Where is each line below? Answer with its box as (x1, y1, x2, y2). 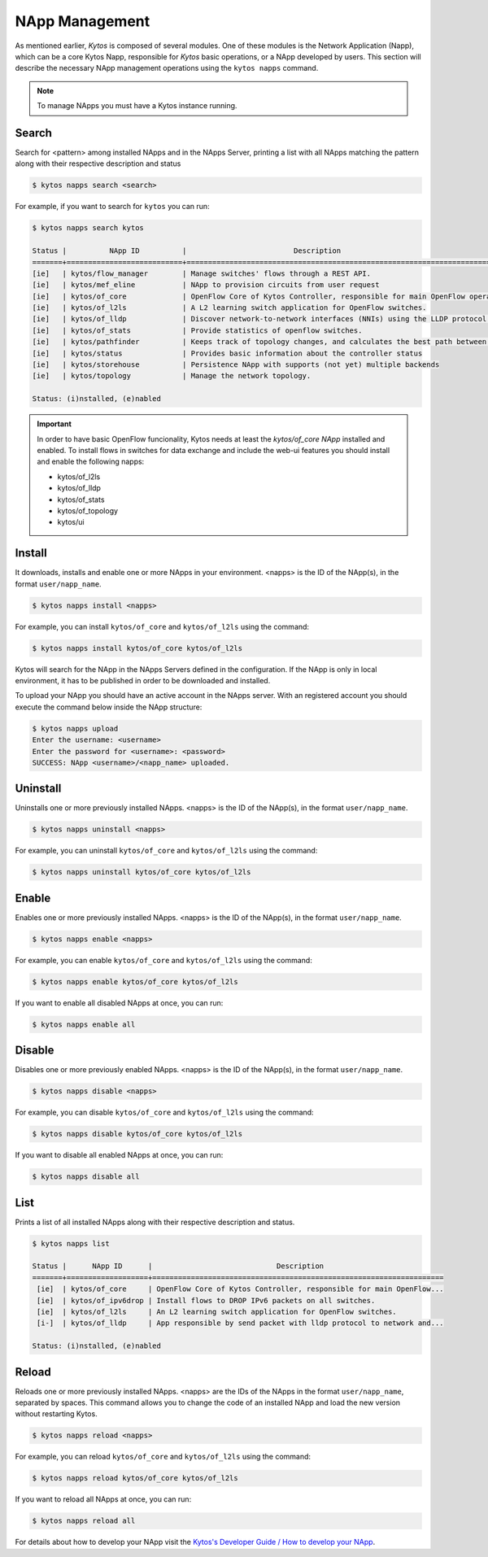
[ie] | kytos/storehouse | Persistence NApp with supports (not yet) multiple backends (32, 360, 440, 369)
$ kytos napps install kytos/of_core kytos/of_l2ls (32, 643, 243, 652)
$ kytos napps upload (32, 724, 119, 733)
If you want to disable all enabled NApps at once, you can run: (15, 1150, 224, 1160)
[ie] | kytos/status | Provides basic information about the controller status (32, 348, 423, 358)
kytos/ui (57, 517, 85, 527)
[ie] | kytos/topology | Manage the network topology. (32, 371, 312, 381)
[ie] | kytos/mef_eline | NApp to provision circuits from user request (32, 281, 380, 290)
